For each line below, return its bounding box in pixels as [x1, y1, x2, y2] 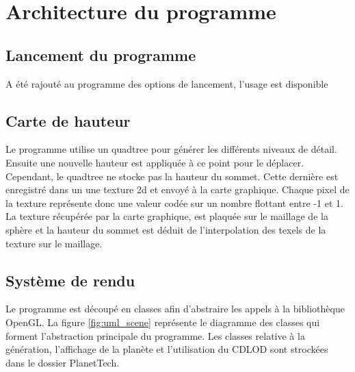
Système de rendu [5, 269, 135, 290]
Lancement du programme [5, 44, 196, 65]
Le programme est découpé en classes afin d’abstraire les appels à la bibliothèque [5, 301, 345, 316]
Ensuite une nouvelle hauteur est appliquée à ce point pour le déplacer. [5, 155, 304, 169]
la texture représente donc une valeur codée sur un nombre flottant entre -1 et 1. [5, 195, 343, 210]
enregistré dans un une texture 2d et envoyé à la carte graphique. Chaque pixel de [5, 182, 350, 197]
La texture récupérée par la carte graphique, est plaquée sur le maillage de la [5, 209, 328, 223]
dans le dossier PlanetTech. [5, 355, 120, 369]
